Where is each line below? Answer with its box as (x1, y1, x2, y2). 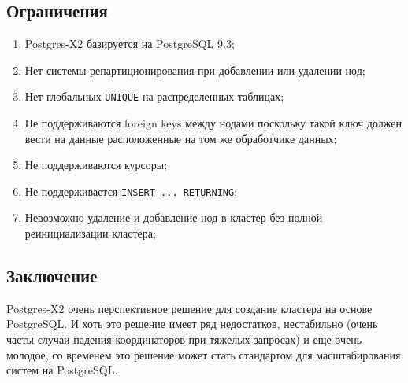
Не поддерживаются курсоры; (24, 157, 168, 173)
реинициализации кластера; (24, 225, 156, 241)
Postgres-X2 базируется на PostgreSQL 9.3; (24, 35, 235, 52)
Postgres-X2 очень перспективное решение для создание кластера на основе (6, 300, 373, 316)
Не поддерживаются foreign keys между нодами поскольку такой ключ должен (24, 115, 402, 131)
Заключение (6, 263, 98, 288)
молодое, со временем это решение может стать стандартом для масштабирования (6, 346, 401, 363)
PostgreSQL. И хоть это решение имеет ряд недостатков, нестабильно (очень (6, 315, 378, 332)
